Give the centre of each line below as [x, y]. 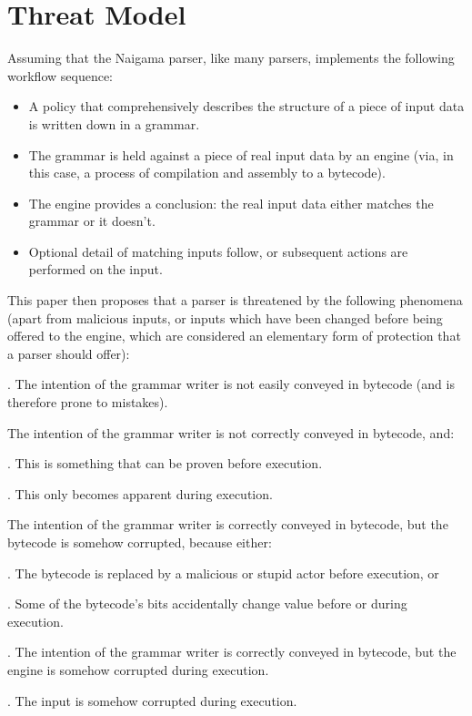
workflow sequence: [60, 75]
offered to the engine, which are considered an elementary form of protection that [234, 336]
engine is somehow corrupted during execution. [138, 669]
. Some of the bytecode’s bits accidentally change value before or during [207, 603]
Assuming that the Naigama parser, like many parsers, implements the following [231, 58]
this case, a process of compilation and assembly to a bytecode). [207, 173]
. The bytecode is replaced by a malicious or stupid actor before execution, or [223, 573]
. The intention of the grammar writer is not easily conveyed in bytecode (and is [231, 384]
